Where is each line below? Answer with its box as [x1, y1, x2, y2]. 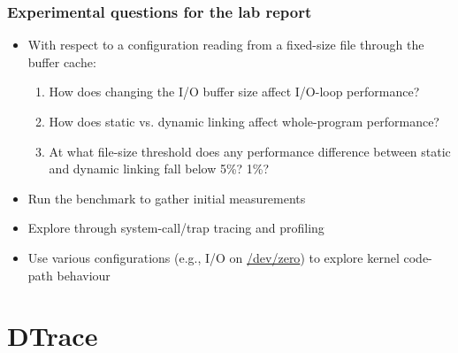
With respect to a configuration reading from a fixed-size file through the [27, 35, 424, 54]
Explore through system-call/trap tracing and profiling [27, 219, 324, 237]
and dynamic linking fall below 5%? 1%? [49, 159, 270, 178]
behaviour [57, 265, 111, 284]
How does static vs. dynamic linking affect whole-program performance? [49, 112, 439, 130]
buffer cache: [27, 52, 96, 71]
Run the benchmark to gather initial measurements [27, 188, 306, 207]
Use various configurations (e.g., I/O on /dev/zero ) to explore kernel [27, 248, 400, 266]
